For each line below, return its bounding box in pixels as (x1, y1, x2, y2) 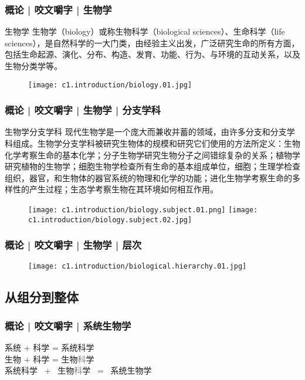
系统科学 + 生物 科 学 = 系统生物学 (5, 364, 152, 376)
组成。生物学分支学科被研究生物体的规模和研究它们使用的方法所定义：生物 (12, 137, 300, 150)
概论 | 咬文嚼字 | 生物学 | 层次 (5, 238, 142, 252)
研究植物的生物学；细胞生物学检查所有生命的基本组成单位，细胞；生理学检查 (5, 160, 300, 172)
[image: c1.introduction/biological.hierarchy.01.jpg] (28, 262, 247, 270)
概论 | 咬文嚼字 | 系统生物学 (5, 318, 131, 333)
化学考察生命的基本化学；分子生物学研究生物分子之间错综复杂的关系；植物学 (5, 148, 300, 161)
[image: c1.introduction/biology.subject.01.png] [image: (28, 206, 258, 215)
